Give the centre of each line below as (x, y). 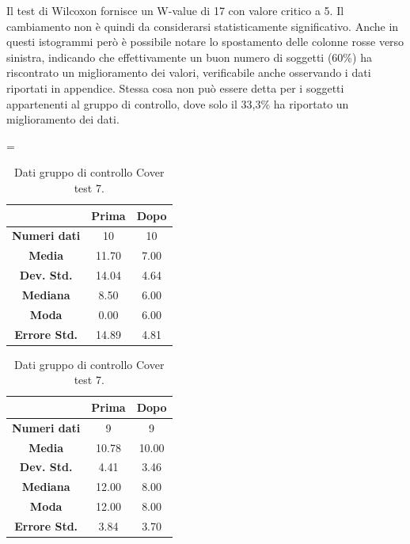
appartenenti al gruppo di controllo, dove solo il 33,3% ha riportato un (178, 103)
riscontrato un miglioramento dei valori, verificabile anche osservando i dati (189, 72)
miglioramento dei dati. (63, 119)
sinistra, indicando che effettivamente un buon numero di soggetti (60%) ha (189, 57)
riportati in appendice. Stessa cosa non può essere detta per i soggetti (175, 87)
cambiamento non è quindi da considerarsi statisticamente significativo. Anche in (203, 26)
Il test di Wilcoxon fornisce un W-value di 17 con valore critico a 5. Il (175, 10)
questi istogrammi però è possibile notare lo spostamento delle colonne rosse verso (205, 42)
